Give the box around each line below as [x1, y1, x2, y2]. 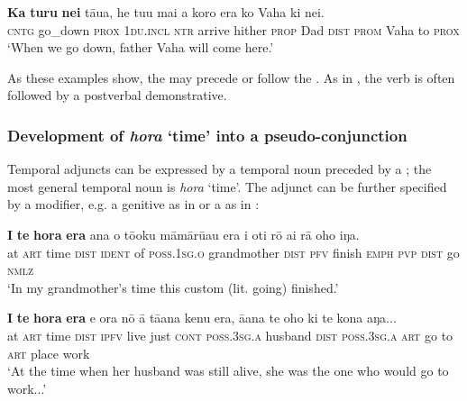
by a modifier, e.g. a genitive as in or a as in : [7, 195, 260, 214]
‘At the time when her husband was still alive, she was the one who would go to [7, 361, 449, 380]
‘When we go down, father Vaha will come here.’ [7, 38, 274, 57]
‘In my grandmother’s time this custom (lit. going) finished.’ [7, 278, 339, 296]
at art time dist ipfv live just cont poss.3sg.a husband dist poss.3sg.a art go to [7, 325, 453, 344]
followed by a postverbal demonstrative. [7, 86, 227, 105]
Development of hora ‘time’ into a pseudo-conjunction [7, 123, 407, 146]
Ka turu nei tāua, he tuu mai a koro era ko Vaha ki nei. [7, 3, 325, 21]
